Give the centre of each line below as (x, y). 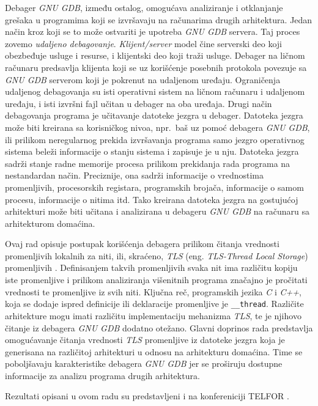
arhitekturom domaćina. (50, 223)
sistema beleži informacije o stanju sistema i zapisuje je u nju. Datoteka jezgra (152, 151)
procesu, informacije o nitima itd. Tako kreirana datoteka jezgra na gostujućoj (152, 199)
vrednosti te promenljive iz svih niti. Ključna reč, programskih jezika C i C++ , (153, 291)
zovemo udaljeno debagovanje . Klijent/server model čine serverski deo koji (143, 43)
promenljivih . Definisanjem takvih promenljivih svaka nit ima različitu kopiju (151, 268)
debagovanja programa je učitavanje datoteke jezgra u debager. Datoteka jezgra (154, 115)
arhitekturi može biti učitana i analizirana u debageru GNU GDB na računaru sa (157, 211)
